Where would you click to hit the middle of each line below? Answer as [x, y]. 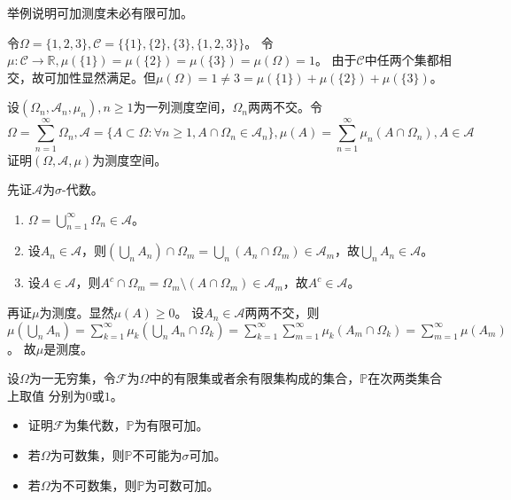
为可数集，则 [87, 455]
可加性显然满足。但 [100, 77]
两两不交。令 [285, 107]
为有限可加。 [171, 425]
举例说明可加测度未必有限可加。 [100, 12]
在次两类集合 [405, 378]
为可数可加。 [182, 484]
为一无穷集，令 [72, 378]
